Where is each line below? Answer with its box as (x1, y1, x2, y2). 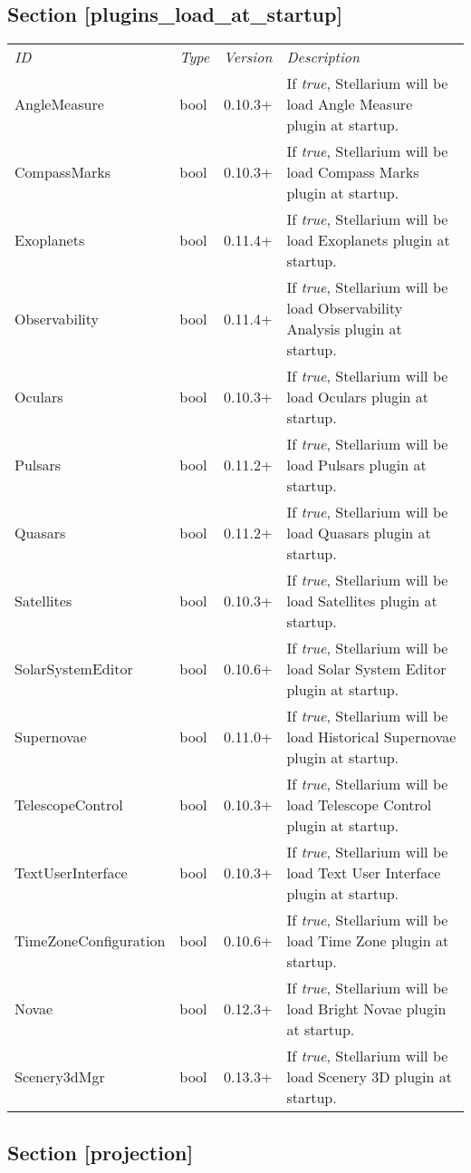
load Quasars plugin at (286, 522, 431, 544)
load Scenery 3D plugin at (286, 1066, 452, 1088)
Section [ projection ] (7, 1138, 194, 1166)
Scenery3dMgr (14, 1066, 105, 1088)
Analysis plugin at (286, 318, 402, 340)
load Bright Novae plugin (286, 998, 447, 1020)
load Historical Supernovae (286, 726, 457, 748)
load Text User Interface (286, 862, 441, 884)
